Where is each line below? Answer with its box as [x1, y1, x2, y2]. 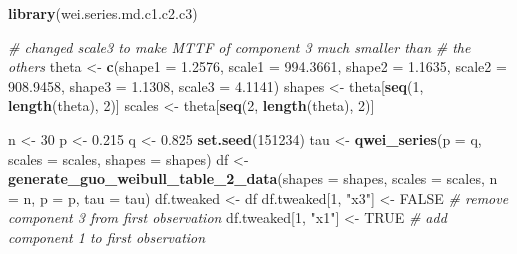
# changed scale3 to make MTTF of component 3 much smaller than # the [8, 36, 471, 57]
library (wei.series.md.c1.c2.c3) [8, 3, 198, 23]
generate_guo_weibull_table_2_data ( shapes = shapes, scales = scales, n [8, 168, 498, 189]
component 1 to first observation [8, 226, 206, 247]
